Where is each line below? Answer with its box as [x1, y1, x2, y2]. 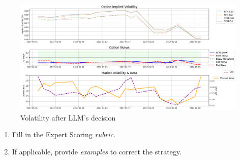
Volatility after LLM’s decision [20, 112, 116, 123]
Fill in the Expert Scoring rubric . [12, 129, 115, 140]
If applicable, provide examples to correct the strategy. [12, 146, 182, 156]
